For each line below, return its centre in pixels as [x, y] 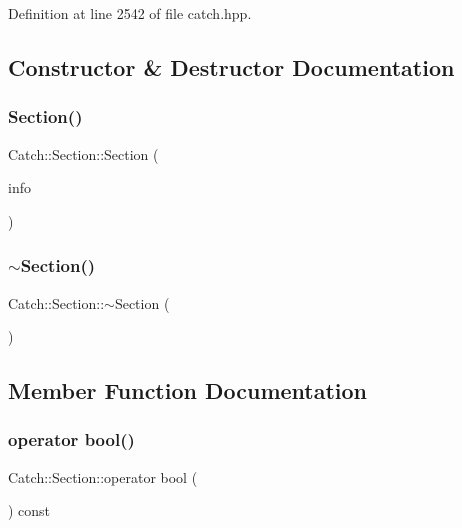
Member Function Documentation [188, 390]
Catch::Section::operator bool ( [103, 476]
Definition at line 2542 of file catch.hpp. [130, 13]
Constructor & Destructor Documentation [231, 66]
